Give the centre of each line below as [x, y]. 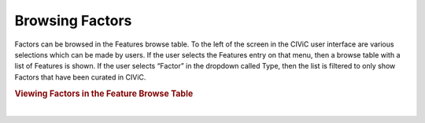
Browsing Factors [73, 20]
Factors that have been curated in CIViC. [80, 77]
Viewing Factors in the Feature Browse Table [104, 93]
